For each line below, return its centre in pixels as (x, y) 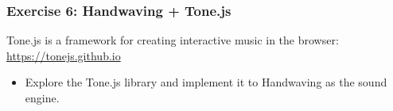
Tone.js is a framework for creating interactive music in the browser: (173, 40)
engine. (42, 98)
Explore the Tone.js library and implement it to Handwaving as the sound (206, 82)
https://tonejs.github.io (64, 55)
